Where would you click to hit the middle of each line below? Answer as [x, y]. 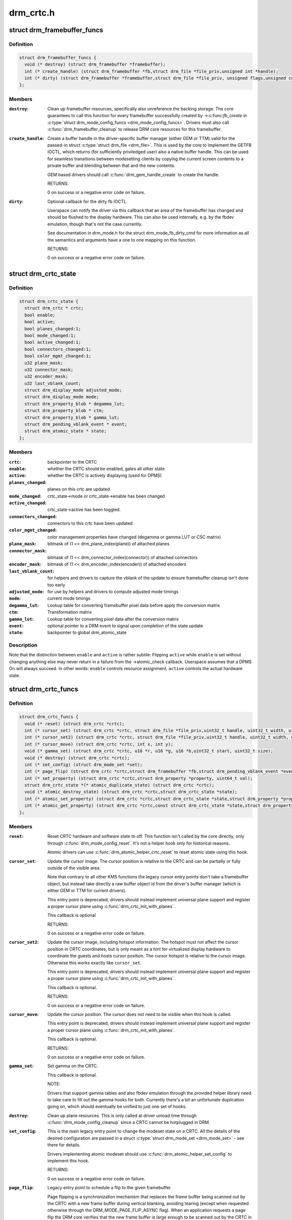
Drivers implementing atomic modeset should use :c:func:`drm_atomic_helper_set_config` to [140, 1154]
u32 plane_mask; [44, 363]
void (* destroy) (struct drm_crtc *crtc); [77, 758]
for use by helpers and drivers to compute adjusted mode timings [113, 591]
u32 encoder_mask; [46, 376]
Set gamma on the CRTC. [73, 1066]
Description [23, 645]
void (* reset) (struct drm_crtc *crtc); [75, 724]
